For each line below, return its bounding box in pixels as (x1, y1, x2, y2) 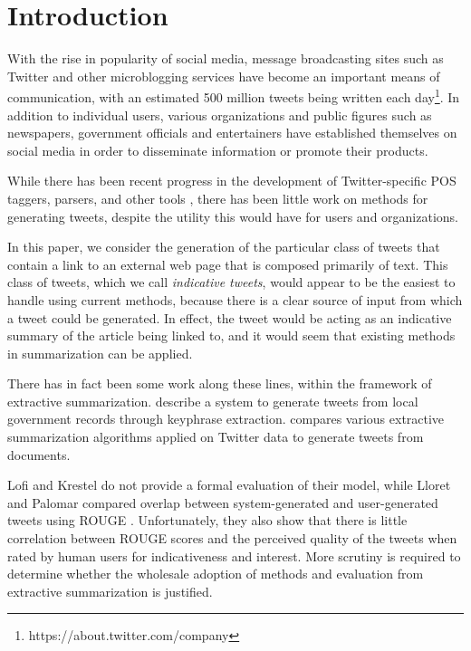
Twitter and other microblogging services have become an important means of (7, 66, 440, 85)
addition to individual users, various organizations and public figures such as (7, 105, 432, 124)
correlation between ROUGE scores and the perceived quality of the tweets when (7, 529, 457, 548)
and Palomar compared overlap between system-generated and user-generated (7, 493, 438, 512)
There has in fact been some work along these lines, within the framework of (7, 374, 432, 393)
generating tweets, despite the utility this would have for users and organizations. (7, 206, 459, 225)
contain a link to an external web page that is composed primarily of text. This (7, 254, 448, 273)
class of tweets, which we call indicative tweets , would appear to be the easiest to (7, 273, 456, 292)
